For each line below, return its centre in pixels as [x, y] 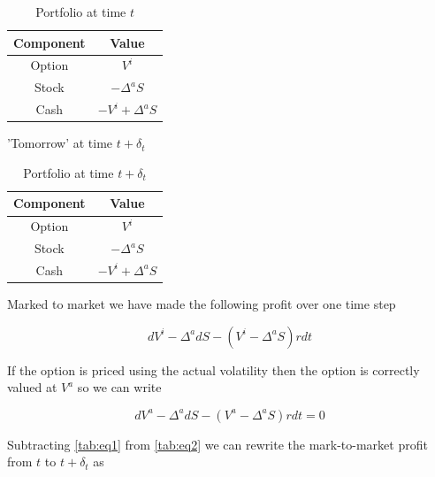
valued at [32, 387]
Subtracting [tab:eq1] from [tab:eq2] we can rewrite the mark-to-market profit [217, 444]
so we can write [119, 387]
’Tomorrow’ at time [60, 143]
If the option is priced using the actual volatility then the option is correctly [214, 369]
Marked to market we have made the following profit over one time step [202, 304]
